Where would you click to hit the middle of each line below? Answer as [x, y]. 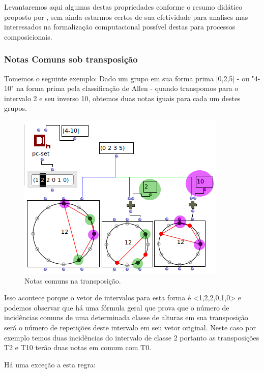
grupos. [16, 108]
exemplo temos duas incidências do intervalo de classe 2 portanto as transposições [132, 337]
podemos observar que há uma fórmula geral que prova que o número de [117, 307]
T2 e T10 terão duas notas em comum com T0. [78, 347]
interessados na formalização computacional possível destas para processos [120, 27]
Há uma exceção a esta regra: [50, 364]
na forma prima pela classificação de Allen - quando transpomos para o [127, 88]
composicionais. [28, 36]
